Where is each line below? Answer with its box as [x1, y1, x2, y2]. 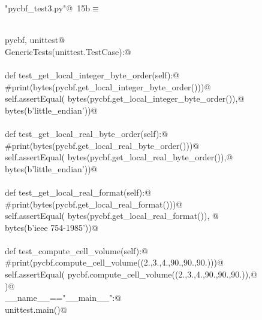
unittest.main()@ [5, 303, 67, 315]
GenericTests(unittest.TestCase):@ [5, 45, 131, 57]
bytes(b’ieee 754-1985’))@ [5, 221, 98, 233]
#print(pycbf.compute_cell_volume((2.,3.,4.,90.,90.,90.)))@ [5, 256, 224, 269]
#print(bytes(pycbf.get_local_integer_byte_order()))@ [5, 80, 211, 93]
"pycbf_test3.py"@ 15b [5, 2, 91, 14]
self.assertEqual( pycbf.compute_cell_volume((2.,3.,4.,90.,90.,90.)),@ [5, 268, 257, 281]
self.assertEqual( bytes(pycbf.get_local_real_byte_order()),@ [5, 151, 233, 163]
